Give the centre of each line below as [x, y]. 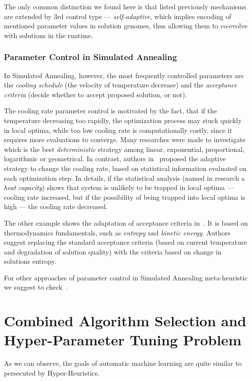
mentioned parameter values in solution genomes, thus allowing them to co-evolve [126, 26]
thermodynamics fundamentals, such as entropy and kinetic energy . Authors [117, 232]
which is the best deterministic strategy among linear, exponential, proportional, [124, 149]
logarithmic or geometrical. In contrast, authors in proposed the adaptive [115, 159]
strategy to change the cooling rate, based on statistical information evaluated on [125, 168]
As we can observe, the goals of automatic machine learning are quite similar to [123, 363]
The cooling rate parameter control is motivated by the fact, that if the [110, 111]
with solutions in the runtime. [48, 35]
